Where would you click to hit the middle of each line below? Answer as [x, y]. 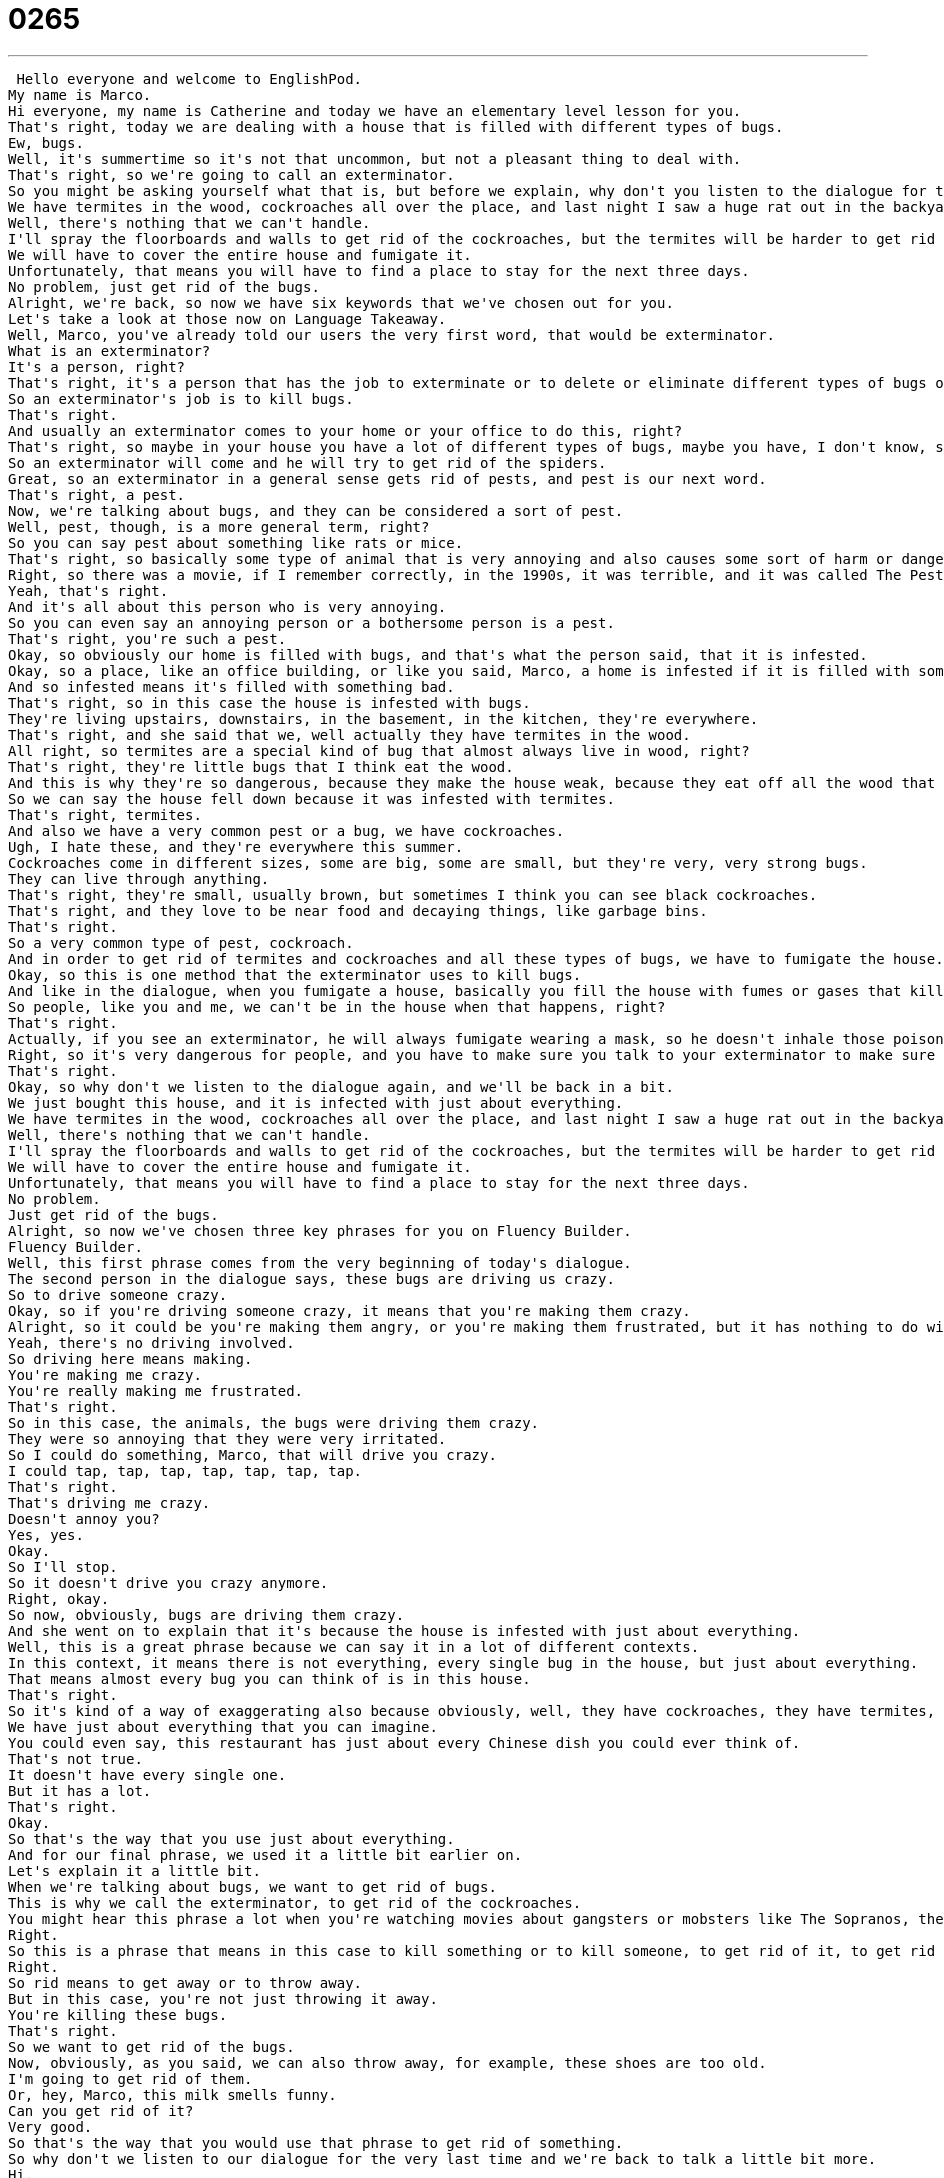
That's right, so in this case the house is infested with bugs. [269, 702]
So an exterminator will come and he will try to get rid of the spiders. [307, 462]
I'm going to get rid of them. [130, 2078]
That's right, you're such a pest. [147, 638]
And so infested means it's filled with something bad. [231, 686]
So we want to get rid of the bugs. [151, 2046]
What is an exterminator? [109, 350]
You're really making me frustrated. [156, 1390]
